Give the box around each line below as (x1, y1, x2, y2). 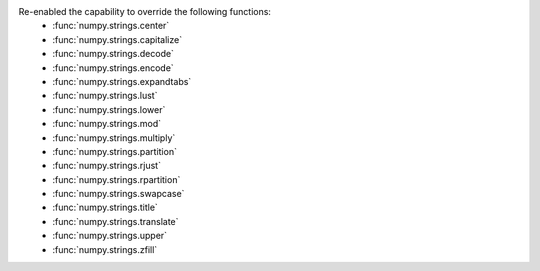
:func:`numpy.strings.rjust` (52, 160, 162, 172)
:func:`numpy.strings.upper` (52, 230, 168, 242)
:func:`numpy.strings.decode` (52, 48, 175, 60)
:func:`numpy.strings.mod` (52, 118, 162, 130)
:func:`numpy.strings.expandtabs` (52, 75, 192, 87)
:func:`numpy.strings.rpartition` (52, 173, 181, 185)
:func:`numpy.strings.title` (52, 201, 159, 214)
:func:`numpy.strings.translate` (52, 215, 179, 227)
